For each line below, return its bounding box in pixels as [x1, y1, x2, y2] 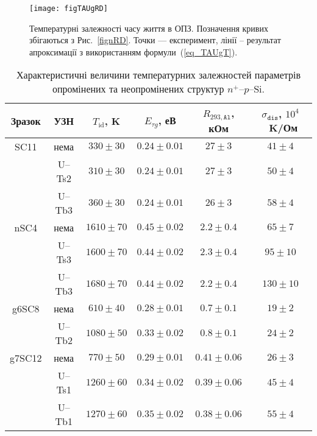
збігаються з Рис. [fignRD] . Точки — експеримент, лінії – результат [29, 33, 281, 46]
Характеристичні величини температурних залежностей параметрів [16, 68, 301, 82]
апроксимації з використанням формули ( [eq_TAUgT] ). [29, 45, 238, 58]
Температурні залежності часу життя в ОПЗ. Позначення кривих [29, 21, 268, 34]
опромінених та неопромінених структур [52, 82, 224, 96]
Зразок [10, 113, 41, 128]
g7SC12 [10, 351, 42, 365]
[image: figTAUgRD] [29, 4, 108, 13]
